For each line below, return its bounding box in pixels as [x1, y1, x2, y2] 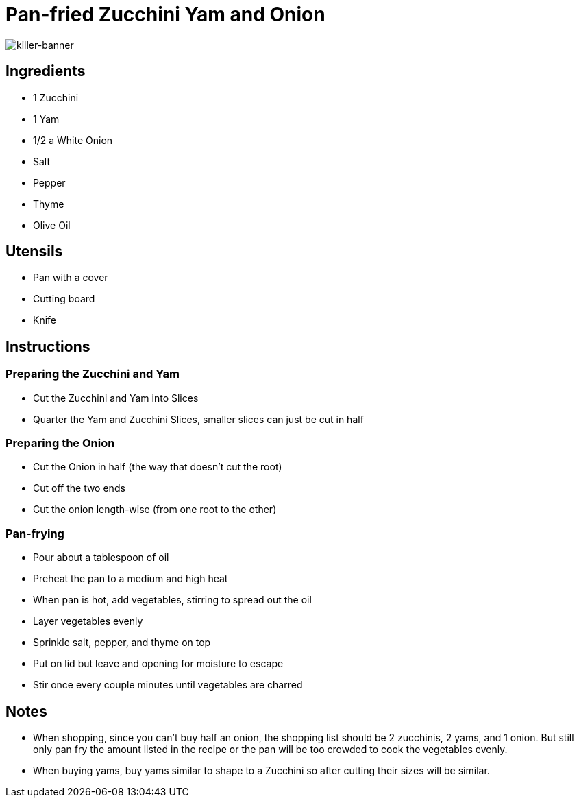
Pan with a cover [33, 272, 108, 284]
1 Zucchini [33, 91, 79, 104]
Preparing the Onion [5, 436, 115, 451]
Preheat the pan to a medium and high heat [33, 573, 228, 585]
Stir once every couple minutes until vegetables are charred [33, 679, 303, 691]
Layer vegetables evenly [33, 615, 143, 627]
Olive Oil [33, 219, 71, 231]
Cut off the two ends [33, 482, 125, 494]
